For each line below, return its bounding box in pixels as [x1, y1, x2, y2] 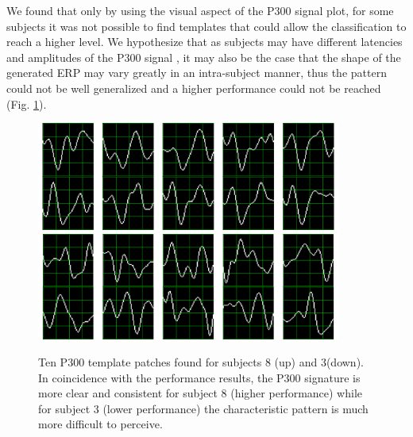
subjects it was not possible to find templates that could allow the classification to [6, 17, 407, 34]
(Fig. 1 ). [6, 95, 47, 112]
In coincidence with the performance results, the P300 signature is [38, 369, 361, 385]
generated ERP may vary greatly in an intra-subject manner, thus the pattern [6, 64, 387, 81]
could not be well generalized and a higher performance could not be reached [6, 79, 381, 96]
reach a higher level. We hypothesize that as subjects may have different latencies [6, 33, 403, 50]
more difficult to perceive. [38, 416, 163, 432]
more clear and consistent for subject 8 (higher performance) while [38, 385, 363, 401]
